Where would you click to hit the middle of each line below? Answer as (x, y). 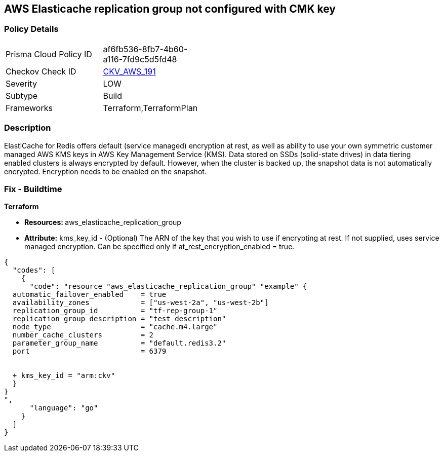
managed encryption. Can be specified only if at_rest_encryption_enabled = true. (159, 247)
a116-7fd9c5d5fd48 (140, 59)
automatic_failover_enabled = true (89, 295)
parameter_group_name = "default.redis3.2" (119, 343)
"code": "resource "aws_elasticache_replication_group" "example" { (168, 287)
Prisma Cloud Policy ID (49, 54)
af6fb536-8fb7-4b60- (145, 49)
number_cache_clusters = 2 (83, 335)
